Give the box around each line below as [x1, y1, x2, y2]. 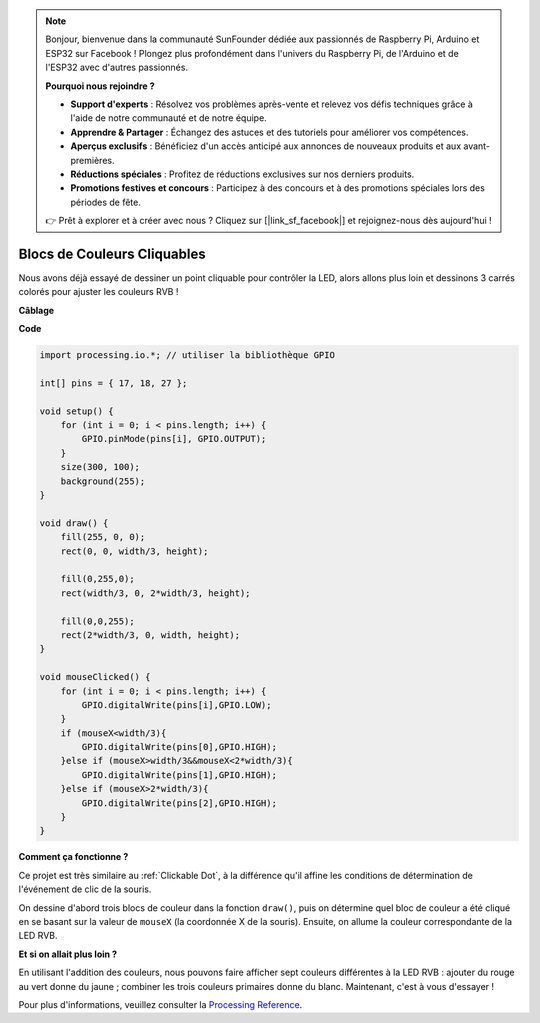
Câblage [18, 304, 55, 316]
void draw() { [39, 517, 109, 529]
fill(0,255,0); [60, 573, 135, 585]
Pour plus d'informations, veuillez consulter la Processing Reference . [18, 998, 303, 1010]
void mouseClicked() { [39, 671, 151, 683]
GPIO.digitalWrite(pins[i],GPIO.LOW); [81, 699, 272, 710]
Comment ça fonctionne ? [18, 851, 129, 863]
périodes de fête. [70, 196, 142, 208]
